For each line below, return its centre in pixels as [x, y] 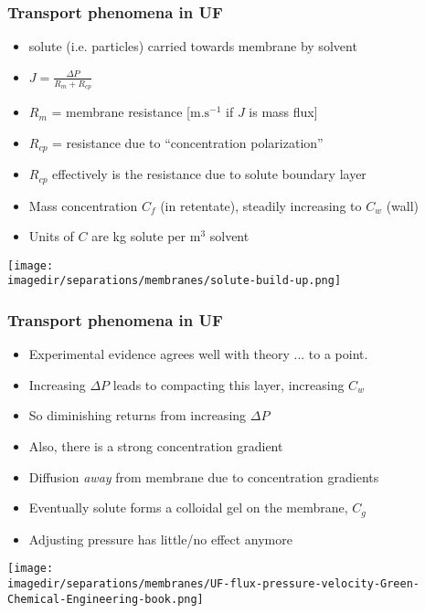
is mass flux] [283, 112]
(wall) [403, 205]
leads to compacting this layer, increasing [228, 384]
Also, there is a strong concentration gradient [156, 446]
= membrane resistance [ [121, 112]
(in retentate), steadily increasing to [261, 205]
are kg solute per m [146, 236]
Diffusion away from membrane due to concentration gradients [204, 476]
